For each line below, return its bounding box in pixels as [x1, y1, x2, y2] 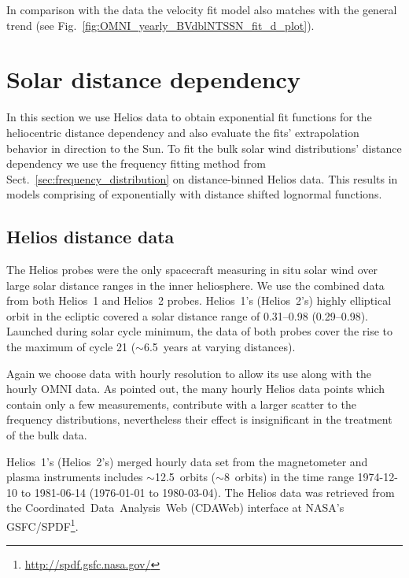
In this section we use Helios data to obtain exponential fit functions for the [6, 109, 372, 125]
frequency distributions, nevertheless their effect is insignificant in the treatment [6, 411, 392, 428]
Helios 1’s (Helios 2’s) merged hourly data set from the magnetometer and [6, 453, 368, 469]
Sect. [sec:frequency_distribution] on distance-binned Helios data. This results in [6, 170, 398, 187]
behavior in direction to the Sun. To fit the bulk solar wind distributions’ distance [6, 139, 402, 156]
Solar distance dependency [6, 63, 300, 95]
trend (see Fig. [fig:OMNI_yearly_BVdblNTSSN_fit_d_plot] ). [6, 17, 315, 33]
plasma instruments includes [6, 469, 143, 485]
